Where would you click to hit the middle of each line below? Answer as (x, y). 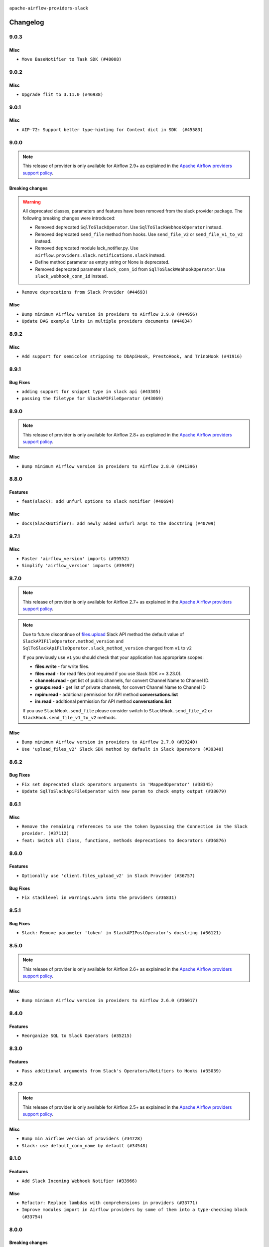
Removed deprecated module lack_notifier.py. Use (87, 248)
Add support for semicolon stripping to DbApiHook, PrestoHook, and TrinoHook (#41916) (132, 356)
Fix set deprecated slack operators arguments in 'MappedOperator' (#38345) (118, 784)
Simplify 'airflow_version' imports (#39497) (78, 566)
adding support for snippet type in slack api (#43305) (91, 391)
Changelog (27, 22)
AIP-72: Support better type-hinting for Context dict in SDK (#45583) (112, 129)
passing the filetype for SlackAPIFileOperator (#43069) (93, 399)
